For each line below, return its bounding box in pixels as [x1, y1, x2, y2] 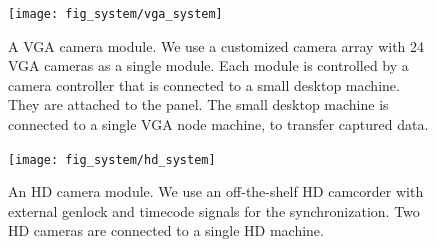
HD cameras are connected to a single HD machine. [8, 220, 324, 241]
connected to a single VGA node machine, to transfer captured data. [8, 114, 429, 135]
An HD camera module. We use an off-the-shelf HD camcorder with [8, 181, 424, 202]
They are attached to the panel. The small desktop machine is [8, 94, 389, 115]
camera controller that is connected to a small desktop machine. [8, 74, 400, 95]
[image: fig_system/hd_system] [8, 152, 216, 167]
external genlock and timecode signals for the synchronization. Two [8, 200, 420, 221]
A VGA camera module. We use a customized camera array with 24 [8, 35, 425, 56]
